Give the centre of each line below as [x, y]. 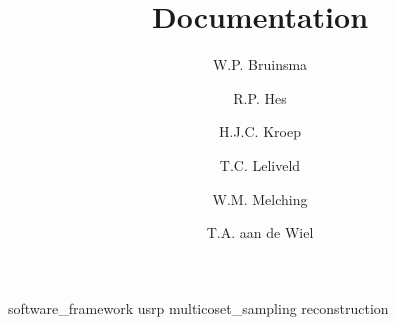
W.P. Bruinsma [260, 64]
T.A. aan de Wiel [260, 232]
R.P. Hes [260, 97]
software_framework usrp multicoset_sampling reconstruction [198, 307]
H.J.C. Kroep [260, 131]
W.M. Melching [260, 198]
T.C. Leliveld [260, 164]
